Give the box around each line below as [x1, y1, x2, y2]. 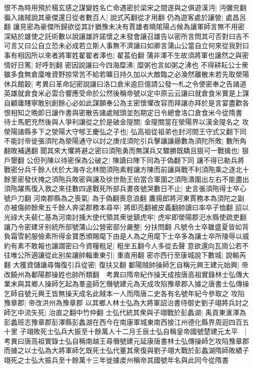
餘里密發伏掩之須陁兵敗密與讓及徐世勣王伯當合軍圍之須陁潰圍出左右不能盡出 [4, 174, 249, 184]
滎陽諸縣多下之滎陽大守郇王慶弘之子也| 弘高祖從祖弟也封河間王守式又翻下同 [4, 126, 247, 136]
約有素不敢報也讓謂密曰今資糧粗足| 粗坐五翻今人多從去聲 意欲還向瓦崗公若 [4, 240, 242, 250]
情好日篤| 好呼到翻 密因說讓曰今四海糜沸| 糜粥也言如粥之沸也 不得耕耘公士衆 [4, 59, 249, 70]
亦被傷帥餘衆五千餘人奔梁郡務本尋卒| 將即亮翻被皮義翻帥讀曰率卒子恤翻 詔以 [4, 202, 249, 212]
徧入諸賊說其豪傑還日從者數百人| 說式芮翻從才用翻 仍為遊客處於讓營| [4, 12, 224, 22]
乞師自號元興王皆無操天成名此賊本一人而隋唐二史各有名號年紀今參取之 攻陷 [4, 288, 245, 298]
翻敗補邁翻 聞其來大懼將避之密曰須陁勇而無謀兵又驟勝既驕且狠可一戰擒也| [4, 145, 240, 155]
